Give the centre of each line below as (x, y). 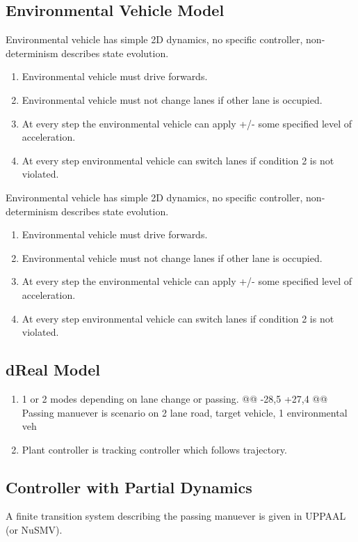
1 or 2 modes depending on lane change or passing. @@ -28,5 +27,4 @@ (175, 398)
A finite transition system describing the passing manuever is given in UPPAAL (176, 516)
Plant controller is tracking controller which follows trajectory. (154, 449)
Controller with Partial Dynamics (129, 487)
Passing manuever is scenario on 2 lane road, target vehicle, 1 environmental (185, 412)
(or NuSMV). (34, 530)
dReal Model (53, 370)
